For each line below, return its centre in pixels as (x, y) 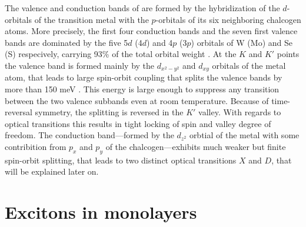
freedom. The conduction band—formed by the (89, 135)
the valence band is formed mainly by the (80, 65)
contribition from (36, 146)
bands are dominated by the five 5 (66, 42)
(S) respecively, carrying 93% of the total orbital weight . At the (121, 54)
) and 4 (160, 42)
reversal (19, 112)
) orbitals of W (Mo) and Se (242, 42)
